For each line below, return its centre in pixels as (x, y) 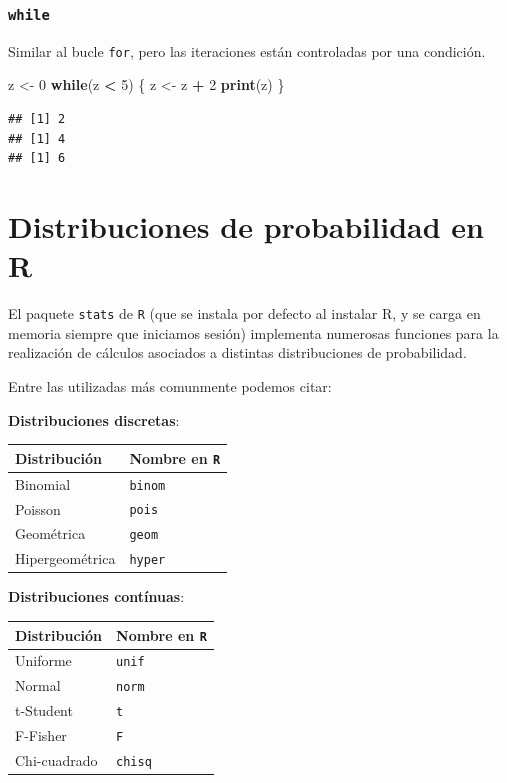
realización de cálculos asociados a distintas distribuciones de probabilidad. (237, 352)
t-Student (44, 710)
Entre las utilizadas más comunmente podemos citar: (170, 385)
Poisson (38, 508)
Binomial (43, 483)
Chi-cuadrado (56, 760)
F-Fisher (41, 735)
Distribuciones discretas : (94, 419)
